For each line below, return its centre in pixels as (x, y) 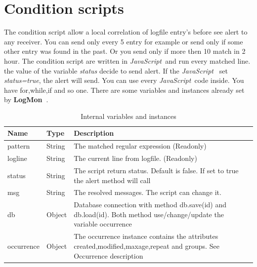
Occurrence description (108, 255)
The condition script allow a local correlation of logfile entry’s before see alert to (126, 32)
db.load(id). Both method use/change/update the (149, 214)
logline (17, 158)
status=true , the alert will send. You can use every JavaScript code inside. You (124, 80)
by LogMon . (26, 99)
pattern (19, 146)
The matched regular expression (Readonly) (140, 146)
